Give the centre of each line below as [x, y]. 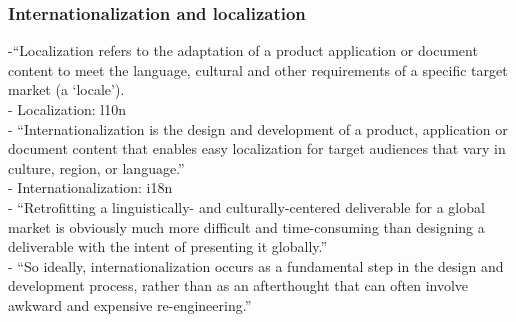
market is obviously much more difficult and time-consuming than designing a [246, 226]
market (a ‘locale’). [66, 89]
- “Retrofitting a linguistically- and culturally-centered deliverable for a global [246, 206]
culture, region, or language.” [96, 167]
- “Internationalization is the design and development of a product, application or [258, 128]
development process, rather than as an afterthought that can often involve [238, 285]
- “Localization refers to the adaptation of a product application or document [243, 50]
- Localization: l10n [67, 109]
